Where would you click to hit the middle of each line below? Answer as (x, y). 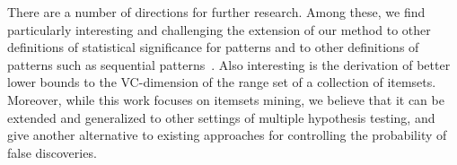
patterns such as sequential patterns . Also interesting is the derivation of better (229, 64)
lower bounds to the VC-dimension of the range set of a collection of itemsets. (222, 82)
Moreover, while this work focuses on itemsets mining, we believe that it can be (226, 99)
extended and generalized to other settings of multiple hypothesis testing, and (221, 117)
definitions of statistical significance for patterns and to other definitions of (213, 47)
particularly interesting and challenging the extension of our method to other (219, 29)
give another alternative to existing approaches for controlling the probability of (227, 135)
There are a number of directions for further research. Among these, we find (216, 12)
